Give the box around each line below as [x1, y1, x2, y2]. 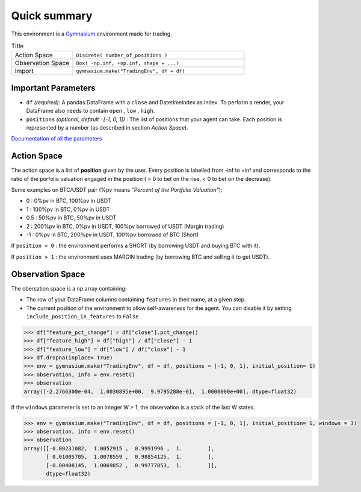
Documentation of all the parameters [11, 135, 102, 142]
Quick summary [11, 9, 93, 22]
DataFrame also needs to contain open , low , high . [26, 107, 155, 115]
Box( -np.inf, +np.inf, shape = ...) [76, 60, 180, 66]
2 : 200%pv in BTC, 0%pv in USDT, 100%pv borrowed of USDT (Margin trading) [26, 222, 224, 230]
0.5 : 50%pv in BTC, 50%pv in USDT [26, 214, 117, 221]
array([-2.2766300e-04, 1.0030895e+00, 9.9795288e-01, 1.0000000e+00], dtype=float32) [23, 388, 297, 395]
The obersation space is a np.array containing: [11, 285, 127, 292]
